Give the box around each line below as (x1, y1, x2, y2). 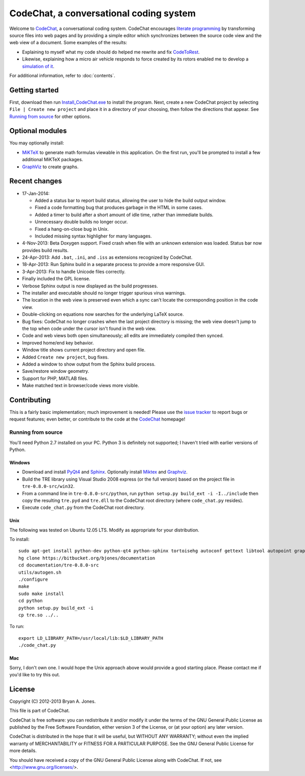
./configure (18, 577, 48, 582)
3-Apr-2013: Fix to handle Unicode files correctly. (22, 268, 126, 275)
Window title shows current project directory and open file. (22, 347, 146, 353)
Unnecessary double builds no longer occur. (35, 219, 128, 225)
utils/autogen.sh (18, 570, 62, 575)
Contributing (9, 396, 51, 404)
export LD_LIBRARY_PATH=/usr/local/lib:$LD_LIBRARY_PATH (18, 635, 164, 641)
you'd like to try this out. (9, 671, 60, 677)
